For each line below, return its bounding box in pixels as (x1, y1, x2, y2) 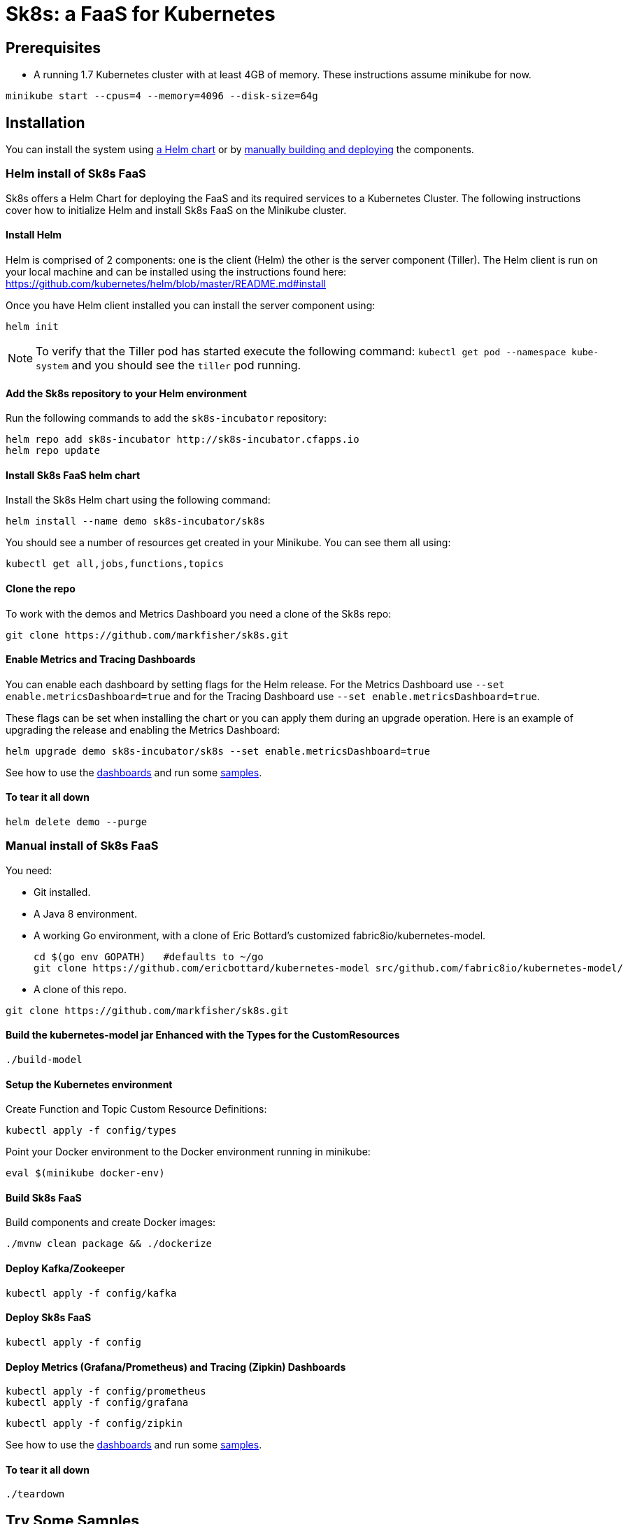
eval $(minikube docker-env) (6, 1167, 165, 1179)
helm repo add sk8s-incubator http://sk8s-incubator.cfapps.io (6, 434, 359, 446)
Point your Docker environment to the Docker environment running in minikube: (6, 1146, 371, 1158)
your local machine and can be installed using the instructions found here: (6, 265, 347, 278)
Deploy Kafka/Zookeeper (6, 1262, 125, 1275)
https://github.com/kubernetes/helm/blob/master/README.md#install (6, 277, 327, 290)
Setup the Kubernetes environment (6, 1078, 173, 1090)
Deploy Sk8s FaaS (6, 1311, 92, 1324)
